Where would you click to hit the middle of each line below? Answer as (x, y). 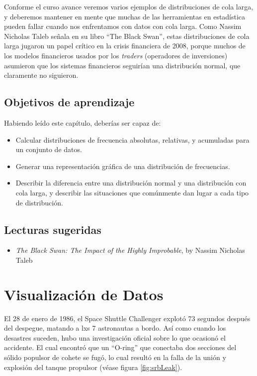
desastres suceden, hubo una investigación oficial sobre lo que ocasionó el (115, 337)
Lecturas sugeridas (53, 229)
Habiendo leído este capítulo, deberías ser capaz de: (83, 122)
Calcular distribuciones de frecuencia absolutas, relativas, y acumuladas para (132, 139)
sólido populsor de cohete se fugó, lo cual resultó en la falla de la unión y (115, 357)
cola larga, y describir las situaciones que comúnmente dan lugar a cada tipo (132, 192)
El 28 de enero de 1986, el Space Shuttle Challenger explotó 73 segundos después (127, 318)
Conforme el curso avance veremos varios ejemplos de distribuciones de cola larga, (129, 6)
